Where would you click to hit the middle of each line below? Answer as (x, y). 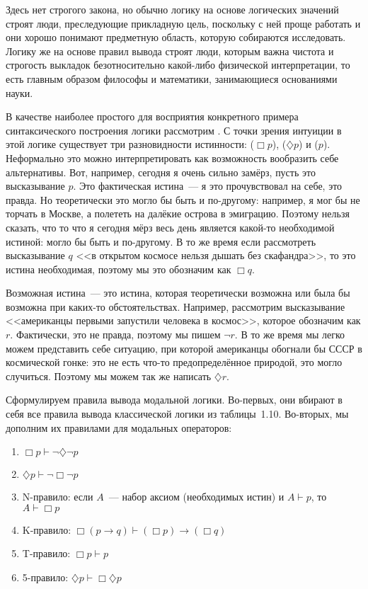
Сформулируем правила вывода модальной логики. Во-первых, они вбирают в (174, 400)
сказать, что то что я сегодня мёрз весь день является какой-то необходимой (170, 227)
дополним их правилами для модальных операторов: (119, 427)
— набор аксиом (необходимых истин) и (196, 497)
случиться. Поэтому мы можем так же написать (109, 376)
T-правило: (46, 553)
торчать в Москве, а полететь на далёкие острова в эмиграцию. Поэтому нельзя (178, 213)
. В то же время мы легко (290, 334)
